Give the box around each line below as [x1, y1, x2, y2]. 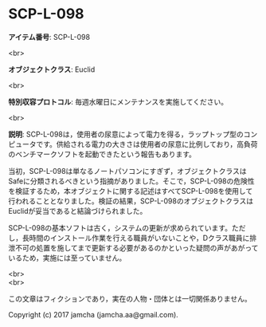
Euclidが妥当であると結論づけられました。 [8, 206, 147, 215]
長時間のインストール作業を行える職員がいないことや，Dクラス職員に [22, 233, 250, 242]
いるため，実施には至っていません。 [8, 253, 127, 262]
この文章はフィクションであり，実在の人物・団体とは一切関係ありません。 [8, 294, 252, 303]
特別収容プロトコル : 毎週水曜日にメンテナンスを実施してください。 [8, 97, 229, 106]
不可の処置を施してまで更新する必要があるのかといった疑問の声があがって [14, 242, 259, 252]
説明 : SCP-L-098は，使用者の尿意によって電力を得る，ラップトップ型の [8, 129, 244, 139]
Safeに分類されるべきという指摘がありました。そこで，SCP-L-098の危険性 [8, 176, 255, 186]
